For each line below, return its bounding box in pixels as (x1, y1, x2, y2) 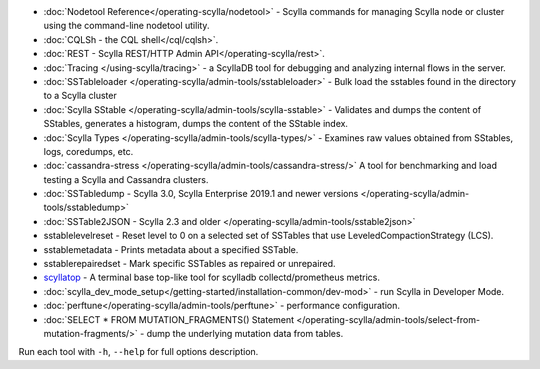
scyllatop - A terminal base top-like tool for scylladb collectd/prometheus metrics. (43, 271, 380, 284)
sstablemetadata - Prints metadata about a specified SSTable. (43, 243, 299, 255)
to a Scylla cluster (43, 90, 117, 102)
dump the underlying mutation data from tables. (146, 327, 344, 339)
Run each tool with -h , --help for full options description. (18, 346, 259, 358)
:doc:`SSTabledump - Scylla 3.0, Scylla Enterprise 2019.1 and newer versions (43, 188, 359, 200)
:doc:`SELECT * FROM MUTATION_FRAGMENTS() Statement (43, 313, 295, 325)
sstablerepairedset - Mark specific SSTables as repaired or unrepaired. (43, 258, 336, 270)
